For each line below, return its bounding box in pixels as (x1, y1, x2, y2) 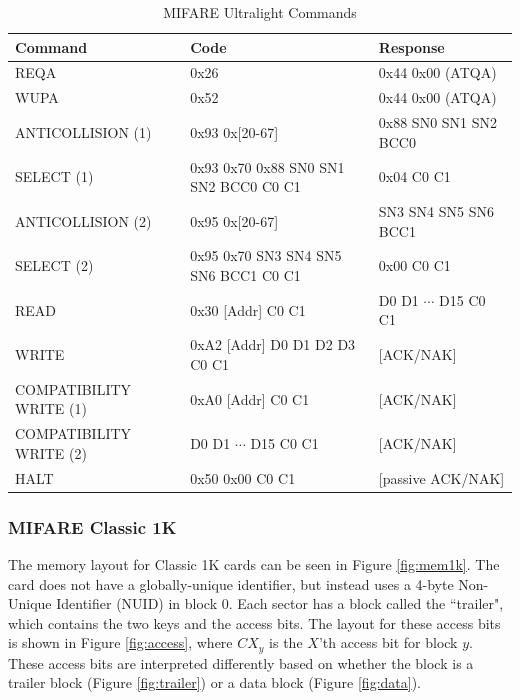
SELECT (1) (15, 166, 94, 187)
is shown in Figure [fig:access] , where (8, 632, 233, 653)
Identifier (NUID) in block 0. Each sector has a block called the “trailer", (56, 593, 504, 614)
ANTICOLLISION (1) (15, 121, 152, 142)
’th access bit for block (318, 632, 458, 653)
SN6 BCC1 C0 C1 (190, 265, 301, 286)
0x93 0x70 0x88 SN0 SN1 (190, 156, 345, 177)
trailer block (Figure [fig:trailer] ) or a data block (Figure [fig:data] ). (8, 672, 421, 693)
